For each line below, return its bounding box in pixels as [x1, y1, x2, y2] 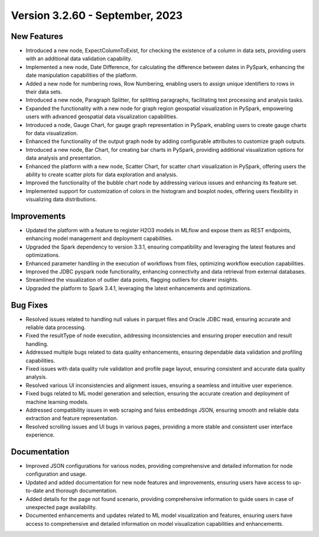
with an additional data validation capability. [25, 55, 132, 62]
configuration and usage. [25, 470, 87, 478]
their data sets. [25, 89, 62, 96]
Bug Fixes [11, 300, 48, 310]
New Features [11, 31, 63, 41]
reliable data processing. [25, 324, 86, 331]
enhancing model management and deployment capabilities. [25, 235, 173, 242]
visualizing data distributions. [25, 196, 97, 203]
